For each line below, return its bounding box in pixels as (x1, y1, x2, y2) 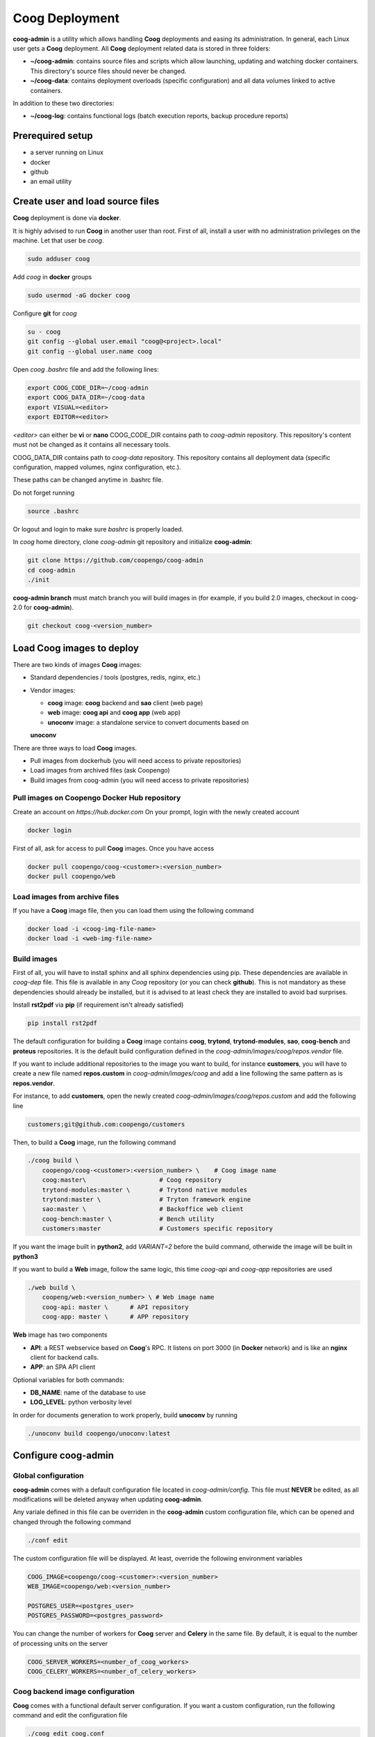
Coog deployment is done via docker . (12, 214, 122, 222)
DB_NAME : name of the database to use (30, 1388, 146, 1397)
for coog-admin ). (23, 603, 74, 611)
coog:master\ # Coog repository (42, 1176, 222, 1184)
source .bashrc (27, 507, 79, 515)
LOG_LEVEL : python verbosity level (30, 1398, 132, 1406)
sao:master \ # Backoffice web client (42, 1205, 244, 1213)
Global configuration (12, 1471, 85, 1481)
